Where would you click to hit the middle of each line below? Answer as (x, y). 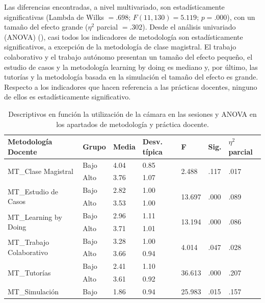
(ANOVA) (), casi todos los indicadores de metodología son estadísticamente (124, 36)
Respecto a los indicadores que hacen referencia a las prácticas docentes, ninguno (131, 86)
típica (152, 151)
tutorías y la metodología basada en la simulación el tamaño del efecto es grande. (131, 77)
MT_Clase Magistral (41, 171)
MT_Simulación (33, 291)
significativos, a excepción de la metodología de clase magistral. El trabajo (120, 47)
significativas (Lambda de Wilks (54, 17)
